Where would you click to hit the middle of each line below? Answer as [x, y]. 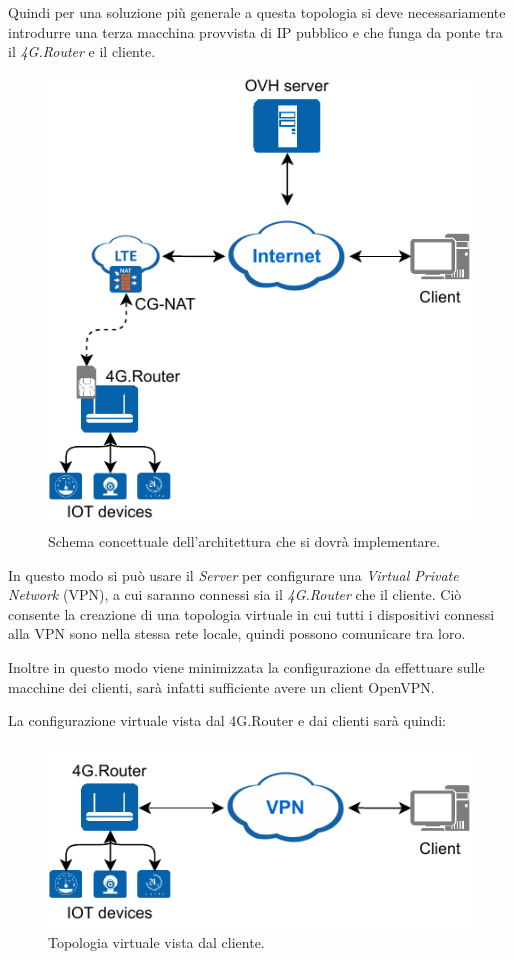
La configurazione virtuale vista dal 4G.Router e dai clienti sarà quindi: [227, 720]
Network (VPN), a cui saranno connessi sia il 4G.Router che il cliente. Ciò [235, 594]
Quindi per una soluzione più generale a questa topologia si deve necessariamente [257, 12]
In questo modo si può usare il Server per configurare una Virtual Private [233, 574]
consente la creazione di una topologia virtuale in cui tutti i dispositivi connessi [251, 613]
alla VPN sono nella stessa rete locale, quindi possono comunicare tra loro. [237, 633]
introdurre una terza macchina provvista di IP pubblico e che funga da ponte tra [255, 31]
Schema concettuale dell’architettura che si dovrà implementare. [244, 541]
